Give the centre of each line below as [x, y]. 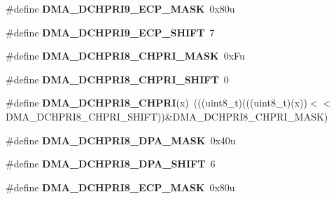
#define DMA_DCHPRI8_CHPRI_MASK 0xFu [125, 56]
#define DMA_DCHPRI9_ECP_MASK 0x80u [120, 8]
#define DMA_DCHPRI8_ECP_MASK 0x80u [120, 187]
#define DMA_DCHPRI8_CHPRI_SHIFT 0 [117, 79]
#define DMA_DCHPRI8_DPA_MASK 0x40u [121, 140]
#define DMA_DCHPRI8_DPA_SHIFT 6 [111, 164]
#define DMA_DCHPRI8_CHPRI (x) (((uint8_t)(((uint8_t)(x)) [157, 103]
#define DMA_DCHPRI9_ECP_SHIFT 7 [110, 32]
